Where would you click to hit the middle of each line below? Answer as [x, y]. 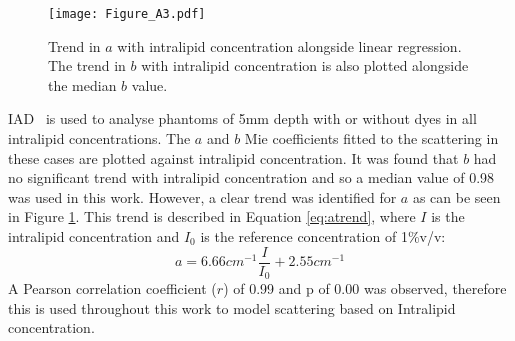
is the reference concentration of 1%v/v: [323, 236]
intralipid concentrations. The [99, 138]
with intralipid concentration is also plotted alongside [305, 65]
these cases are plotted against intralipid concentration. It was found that [233, 157]
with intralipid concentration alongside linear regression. [289, 45]
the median [82, 84]
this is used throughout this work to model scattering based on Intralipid [232, 307]
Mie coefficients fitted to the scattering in [371, 138]
